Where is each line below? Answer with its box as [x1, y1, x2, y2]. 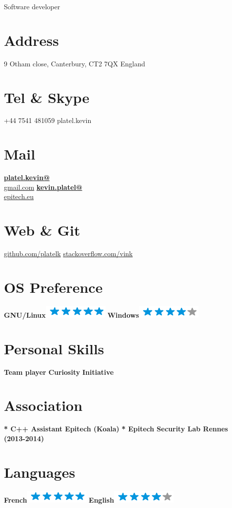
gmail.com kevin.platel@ [4, 182, 82, 192]
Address [4, 30, 59, 50]
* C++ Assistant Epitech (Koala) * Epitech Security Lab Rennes [4, 424, 228, 434]
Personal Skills [4, 338, 104, 358]
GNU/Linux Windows [4, 309, 139, 320]
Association [4, 395, 83, 415]
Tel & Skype [4, 87, 90, 107]
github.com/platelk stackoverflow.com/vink [4, 248, 133, 259]
